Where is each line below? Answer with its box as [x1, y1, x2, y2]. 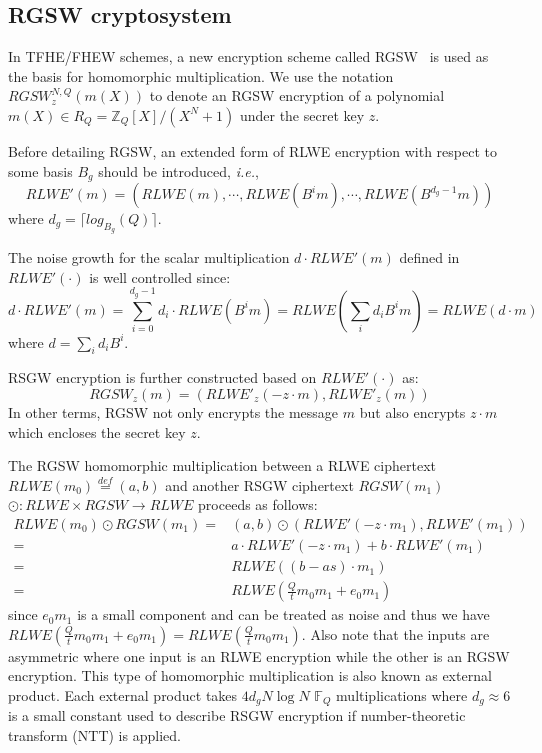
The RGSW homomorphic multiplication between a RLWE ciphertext [8, 455, 436, 476]
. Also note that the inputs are [301, 623, 490, 644]
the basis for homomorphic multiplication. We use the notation [8, 65, 394, 86]
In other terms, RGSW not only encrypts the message [8, 402, 339, 423]
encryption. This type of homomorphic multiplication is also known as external [8, 665, 492, 686]
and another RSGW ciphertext [165, 474, 354, 495]
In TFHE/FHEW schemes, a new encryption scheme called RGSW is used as [8, 46, 489, 67]
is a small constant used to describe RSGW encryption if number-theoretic [8, 705, 466, 726]
